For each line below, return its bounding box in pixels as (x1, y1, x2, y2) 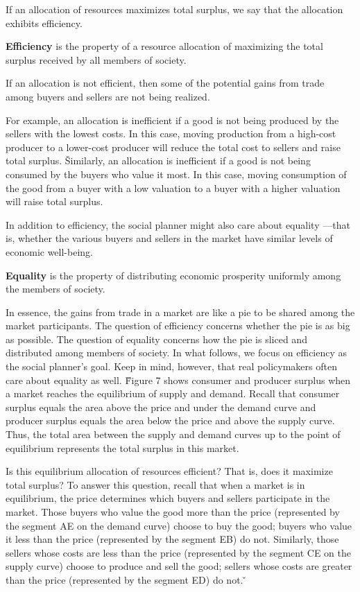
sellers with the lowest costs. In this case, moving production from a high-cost (6, 126, 336, 141)
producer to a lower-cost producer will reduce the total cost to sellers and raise (6, 139, 341, 154)
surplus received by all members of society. (6, 52, 187, 67)
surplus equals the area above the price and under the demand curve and (6, 399, 316, 414)
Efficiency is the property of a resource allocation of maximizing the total (6, 39, 323, 53)
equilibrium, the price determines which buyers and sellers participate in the (6, 491, 330, 505)
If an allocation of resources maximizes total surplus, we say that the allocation (6, 2, 343, 16)
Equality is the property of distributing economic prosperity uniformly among (6, 268, 341, 282)
